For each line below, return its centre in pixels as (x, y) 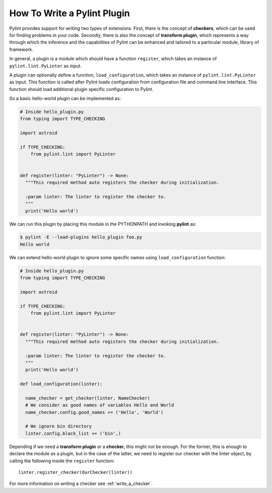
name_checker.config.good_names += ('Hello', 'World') (94, 412)
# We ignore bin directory (59, 426)
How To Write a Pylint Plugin (70, 13)
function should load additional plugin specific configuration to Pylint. (81, 89)
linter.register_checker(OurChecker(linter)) (76, 472)
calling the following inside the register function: (62, 461)
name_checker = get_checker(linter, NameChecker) (88, 398)
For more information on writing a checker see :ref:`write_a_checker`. (81, 484)
